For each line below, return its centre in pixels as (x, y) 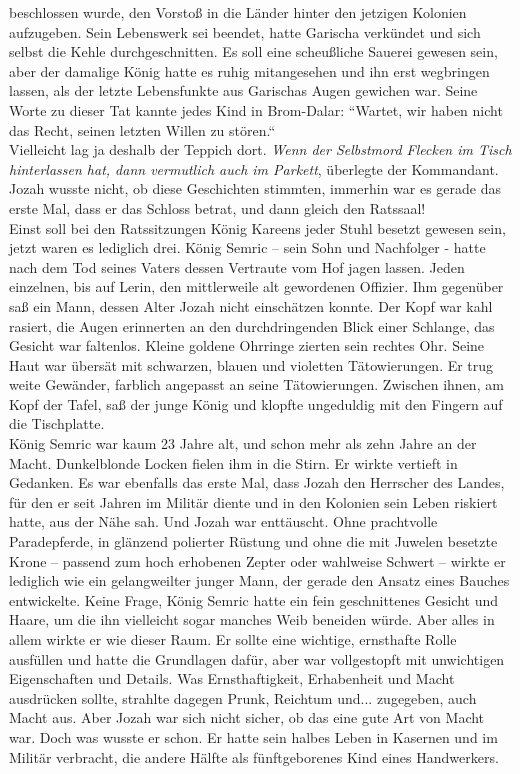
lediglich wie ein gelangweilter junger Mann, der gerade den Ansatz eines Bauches (259, 580)
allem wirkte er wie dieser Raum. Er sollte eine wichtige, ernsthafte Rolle (233, 639)
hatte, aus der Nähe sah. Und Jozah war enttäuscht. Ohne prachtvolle (223, 521)
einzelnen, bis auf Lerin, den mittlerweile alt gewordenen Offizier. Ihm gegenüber (256, 286)
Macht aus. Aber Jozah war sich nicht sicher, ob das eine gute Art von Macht (247, 717)
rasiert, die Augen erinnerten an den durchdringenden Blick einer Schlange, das (252, 325)
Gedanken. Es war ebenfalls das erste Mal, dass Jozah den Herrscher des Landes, (257, 482)
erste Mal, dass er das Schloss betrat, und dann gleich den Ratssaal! (217, 207)
